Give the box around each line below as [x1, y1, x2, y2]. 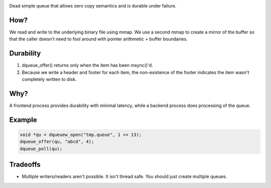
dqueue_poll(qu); [20, 145, 63, 151]
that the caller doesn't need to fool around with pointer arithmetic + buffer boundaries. [9, 36, 188, 42]
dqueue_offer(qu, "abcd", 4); [20, 139, 94, 144]
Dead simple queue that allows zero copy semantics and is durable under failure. [9, 3, 177, 8]
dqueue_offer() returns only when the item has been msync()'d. [22, 62, 153, 68]
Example [9, 115, 37, 124]
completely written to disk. [22, 76, 77, 82]
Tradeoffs [9, 160, 41, 169]
